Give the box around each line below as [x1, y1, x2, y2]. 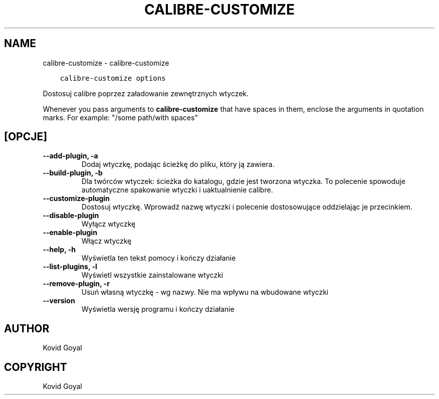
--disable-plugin [43, 211, 99, 220]
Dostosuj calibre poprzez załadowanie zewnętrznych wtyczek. [43, 89, 249, 98]
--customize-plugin [43, 194, 110, 203]
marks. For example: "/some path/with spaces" [43, 113, 198, 122]
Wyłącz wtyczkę [81, 220, 136, 229]
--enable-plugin [43, 228, 97, 237]
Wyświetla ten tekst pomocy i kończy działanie [81, 254, 236, 263]
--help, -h [43, 245, 76, 254]
